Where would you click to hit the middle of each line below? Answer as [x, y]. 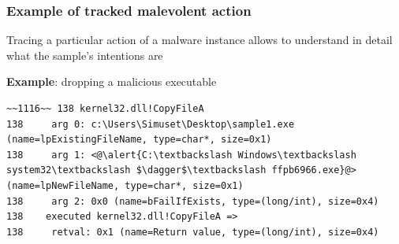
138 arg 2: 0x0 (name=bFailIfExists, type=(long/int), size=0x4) [193, 201]
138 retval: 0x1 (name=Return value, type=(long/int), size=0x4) [193, 232]
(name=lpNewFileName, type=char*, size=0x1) [125, 185]
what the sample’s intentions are [85, 55]
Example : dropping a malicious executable [112, 81]
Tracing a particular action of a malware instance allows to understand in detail [199, 40]
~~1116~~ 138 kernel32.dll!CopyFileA [105, 109]
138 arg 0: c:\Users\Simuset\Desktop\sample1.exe [151, 124]
